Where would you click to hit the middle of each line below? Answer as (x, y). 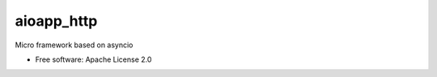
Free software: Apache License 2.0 (93, 59)
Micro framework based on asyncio (74, 45)
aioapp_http (56, 21)
